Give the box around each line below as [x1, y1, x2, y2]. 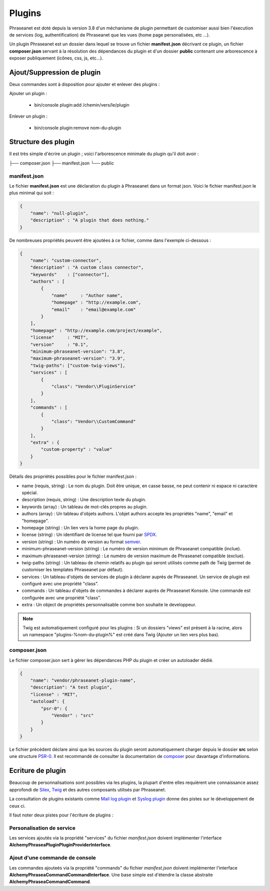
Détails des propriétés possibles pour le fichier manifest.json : [9, 473, 137, 480]
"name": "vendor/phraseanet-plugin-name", [30, 677, 136, 683]
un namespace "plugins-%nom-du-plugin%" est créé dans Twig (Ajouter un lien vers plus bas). [22, 632, 219, 638]
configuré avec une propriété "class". [21, 581, 99, 587]
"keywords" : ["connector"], [30, 272, 110, 277]
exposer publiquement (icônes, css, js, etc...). [9, 55, 103, 61]
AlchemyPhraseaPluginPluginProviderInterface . [9, 842, 112, 848]
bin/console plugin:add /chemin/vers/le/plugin [34, 102, 129, 108]
